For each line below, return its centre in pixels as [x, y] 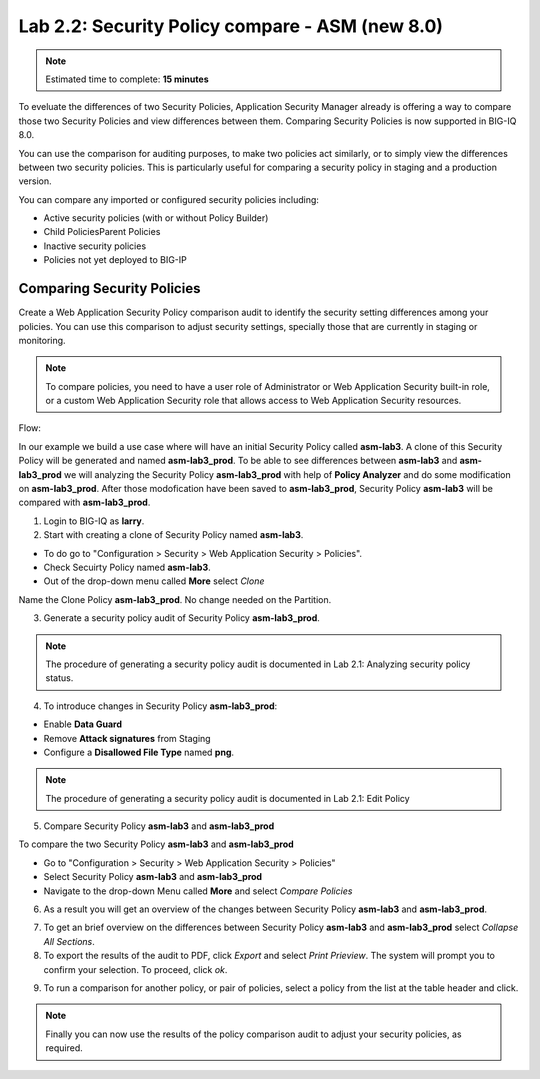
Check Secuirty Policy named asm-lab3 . [127, 567]
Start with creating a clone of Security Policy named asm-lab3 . [173, 535]
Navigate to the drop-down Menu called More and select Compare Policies [198, 891]
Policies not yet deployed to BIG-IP [115, 260]
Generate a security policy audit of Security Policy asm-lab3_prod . [181, 618]
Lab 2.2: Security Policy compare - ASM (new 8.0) [231, 26]
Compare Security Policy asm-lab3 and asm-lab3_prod [159, 826]
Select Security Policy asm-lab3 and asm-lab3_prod [153, 877]
